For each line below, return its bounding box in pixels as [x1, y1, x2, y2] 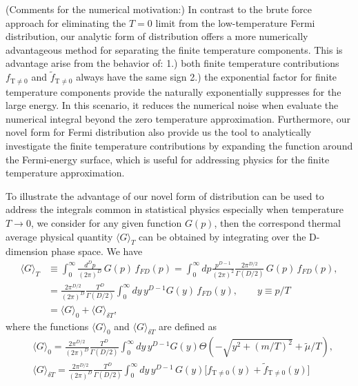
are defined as [158, 318, 217, 333]
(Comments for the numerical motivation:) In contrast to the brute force [6, 2, 312, 16]
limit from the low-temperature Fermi [155, 15, 315, 30]
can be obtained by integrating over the [139, 229, 306, 243]
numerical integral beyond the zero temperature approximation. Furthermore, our [6, 111, 350, 125]
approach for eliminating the [6, 15, 126, 30]
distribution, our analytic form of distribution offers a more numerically [6, 29, 308, 43]
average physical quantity [6, 229, 113, 243]
